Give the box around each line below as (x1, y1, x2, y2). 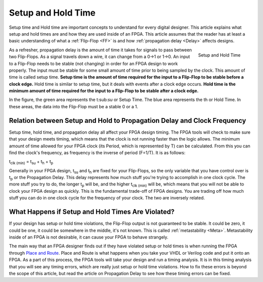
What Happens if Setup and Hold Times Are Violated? (9, 208, 175, 216)
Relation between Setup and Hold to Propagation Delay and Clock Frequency (9, 116, 246, 124)
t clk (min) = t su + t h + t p (9, 159, 54, 166)
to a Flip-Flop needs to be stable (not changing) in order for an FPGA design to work (9, 60, 178, 66)
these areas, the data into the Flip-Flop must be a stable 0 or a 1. (9, 103, 138, 109)
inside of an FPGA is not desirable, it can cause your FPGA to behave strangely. (9, 234, 169, 240)
